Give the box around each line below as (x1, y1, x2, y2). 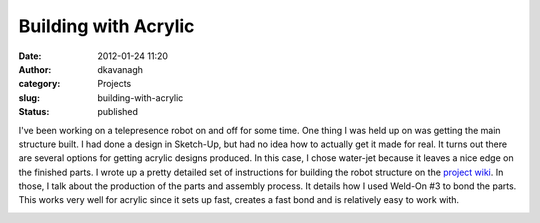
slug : (18, 91, 40, 104)
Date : (18, 50, 42, 62)
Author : (18, 63, 52, 75)
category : (18, 78, 61, 90)
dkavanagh (97, 63, 144, 75)
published (97, 106, 139, 118)
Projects (97, 78, 132, 90)
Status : (18, 106, 50, 118)
